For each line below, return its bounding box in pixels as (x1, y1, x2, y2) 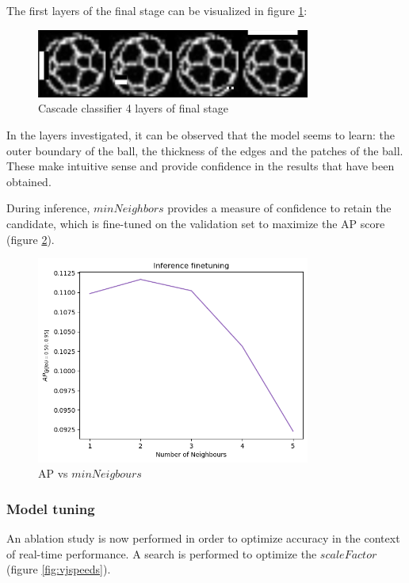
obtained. (6, 173, 52, 189)
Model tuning (6, 499, 95, 518)
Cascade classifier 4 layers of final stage (38, 100, 228, 116)
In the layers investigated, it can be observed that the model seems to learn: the (6, 127, 396, 143)
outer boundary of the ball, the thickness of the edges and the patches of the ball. (6, 142, 403, 158)
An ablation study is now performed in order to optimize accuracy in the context (6, 530, 400, 547)
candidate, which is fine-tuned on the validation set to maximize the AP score (6, 215, 385, 232)
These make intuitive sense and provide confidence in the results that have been (6, 158, 395, 174)
